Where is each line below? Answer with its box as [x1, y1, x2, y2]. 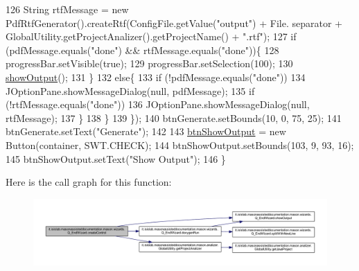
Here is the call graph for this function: [6, 175, 172, 189]
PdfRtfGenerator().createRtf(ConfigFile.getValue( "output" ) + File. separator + [6, 15, 342, 30]
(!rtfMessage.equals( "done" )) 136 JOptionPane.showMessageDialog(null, [6, 97, 310, 112]
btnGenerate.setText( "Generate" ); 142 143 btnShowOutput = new [6, 124, 286, 139]
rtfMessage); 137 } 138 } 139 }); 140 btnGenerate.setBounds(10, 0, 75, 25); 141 [6, 110, 342, 125]
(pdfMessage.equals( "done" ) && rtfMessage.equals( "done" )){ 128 [6, 42, 279, 57]
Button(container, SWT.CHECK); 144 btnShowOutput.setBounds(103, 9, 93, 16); [6, 137, 354, 152]
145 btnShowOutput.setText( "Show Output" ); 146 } [6, 151, 226, 166]
